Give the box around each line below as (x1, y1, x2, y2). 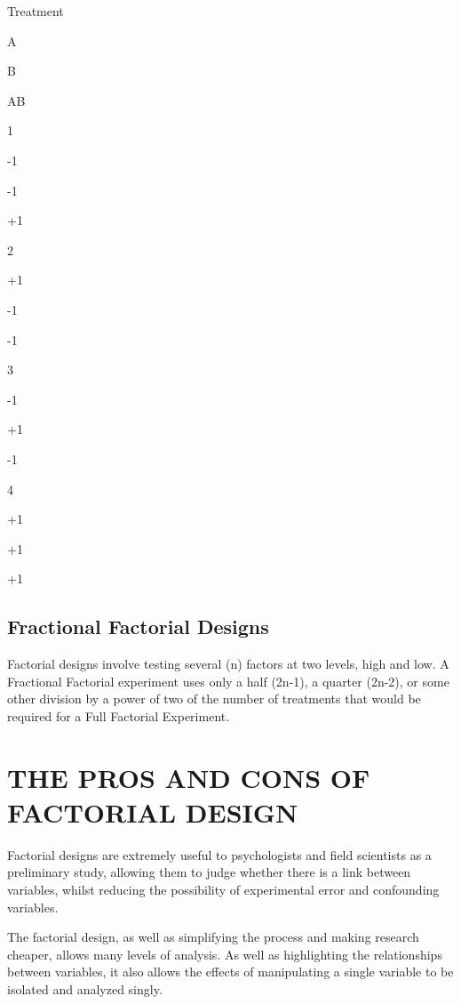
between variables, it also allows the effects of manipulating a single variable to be (7, 962, 454, 981)
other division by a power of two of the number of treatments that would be (7, 689, 421, 708)
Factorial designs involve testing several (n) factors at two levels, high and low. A (7, 655, 449, 673)
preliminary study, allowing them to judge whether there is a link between (7, 863, 411, 881)
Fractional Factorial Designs (7, 613, 269, 640)
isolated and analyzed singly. (7, 979, 163, 998)
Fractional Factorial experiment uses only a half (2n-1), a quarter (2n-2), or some (7, 671, 449, 690)
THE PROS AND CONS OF (7, 759, 370, 795)
